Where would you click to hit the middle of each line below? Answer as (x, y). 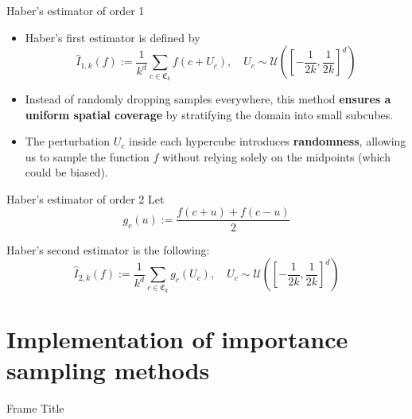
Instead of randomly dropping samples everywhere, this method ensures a (208, 98)
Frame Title (35, 408)
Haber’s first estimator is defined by (113, 37)
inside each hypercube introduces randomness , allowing (267, 141)
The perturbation (68, 141)
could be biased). (66, 172)
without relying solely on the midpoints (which (276, 156)
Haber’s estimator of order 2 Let (86, 198)
